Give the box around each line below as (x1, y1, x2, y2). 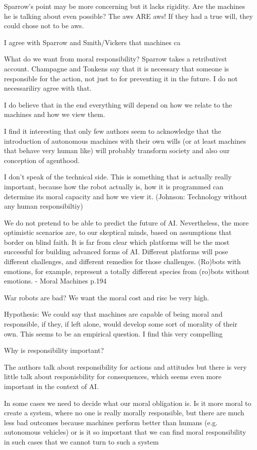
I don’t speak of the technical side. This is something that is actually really (4, 171, 232, 182)
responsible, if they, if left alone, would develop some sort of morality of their (4, 319, 238, 329)
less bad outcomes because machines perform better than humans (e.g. (4, 417, 218, 427)
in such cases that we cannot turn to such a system (4, 436, 159, 447)
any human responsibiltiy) (4, 201, 84, 211)
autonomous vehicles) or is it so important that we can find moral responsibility (4, 427, 246, 437)
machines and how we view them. (4, 109, 105, 119)
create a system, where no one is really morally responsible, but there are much (4, 407, 244, 418)
